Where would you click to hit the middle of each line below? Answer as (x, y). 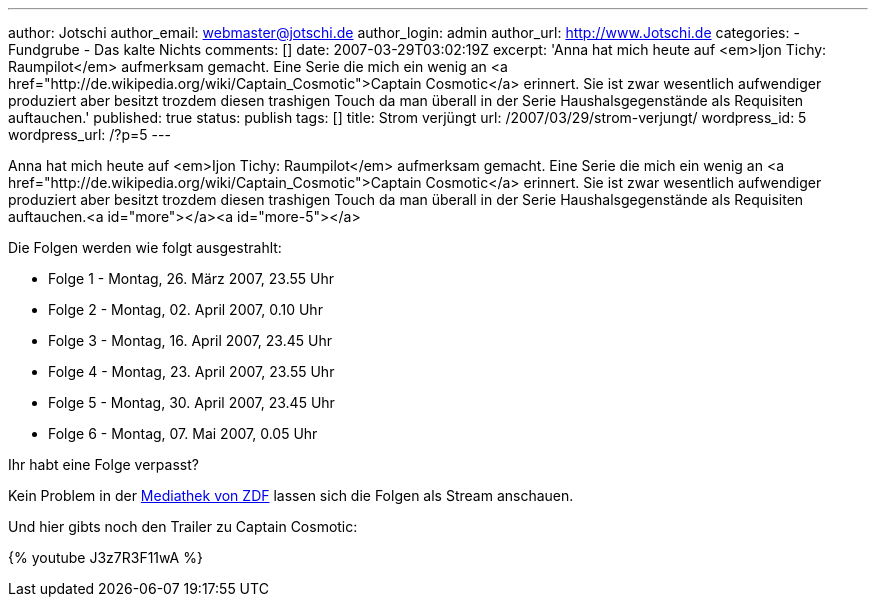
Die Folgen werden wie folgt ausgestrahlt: (145, 247)
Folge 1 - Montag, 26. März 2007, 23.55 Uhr (191, 278)
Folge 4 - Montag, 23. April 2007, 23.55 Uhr (191, 371)
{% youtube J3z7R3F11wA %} (105, 557)
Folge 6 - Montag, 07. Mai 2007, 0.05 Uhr (183, 433)
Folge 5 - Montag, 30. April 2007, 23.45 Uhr (191, 402)
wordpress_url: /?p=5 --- (89, 134)
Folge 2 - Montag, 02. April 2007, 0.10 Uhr (185, 309)
